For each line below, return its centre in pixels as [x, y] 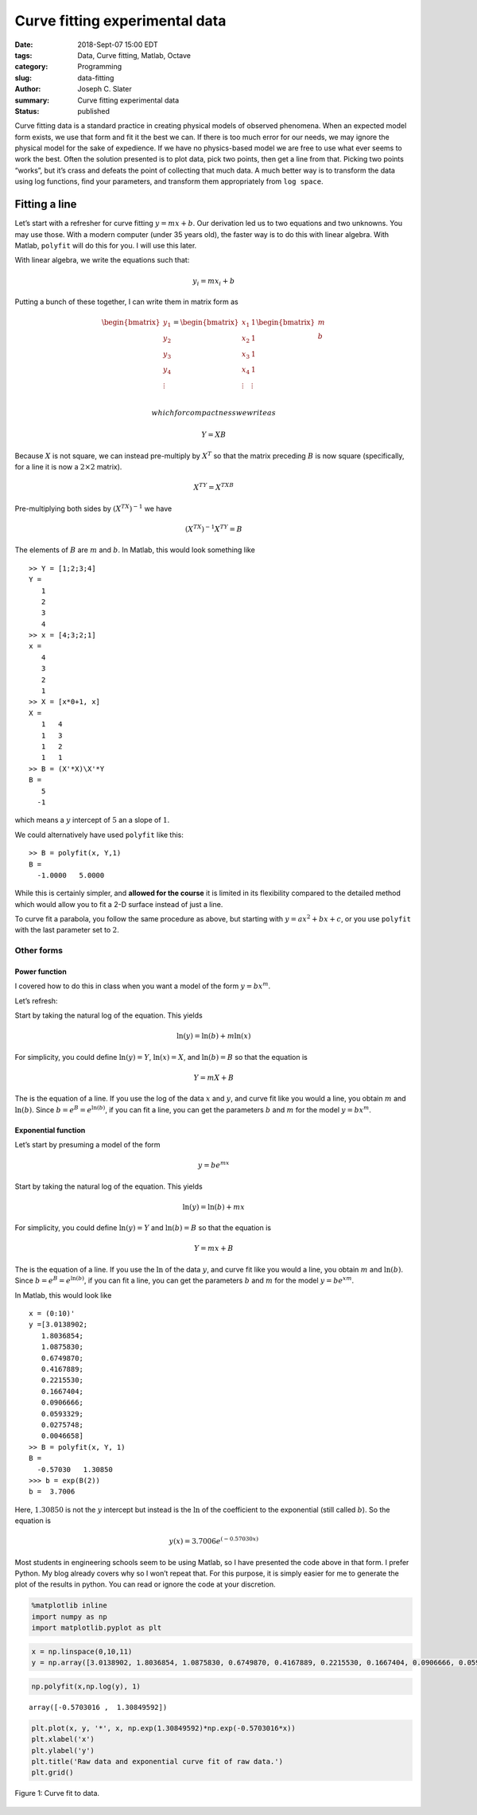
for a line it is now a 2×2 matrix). [68, 467]
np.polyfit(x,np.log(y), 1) [86, 1686]
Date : [24, 45]
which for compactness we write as [213, 413]
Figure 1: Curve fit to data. [57, 1794]
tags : [23, 55]
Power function [41, 972]
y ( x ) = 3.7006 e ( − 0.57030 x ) [213, 1541]
